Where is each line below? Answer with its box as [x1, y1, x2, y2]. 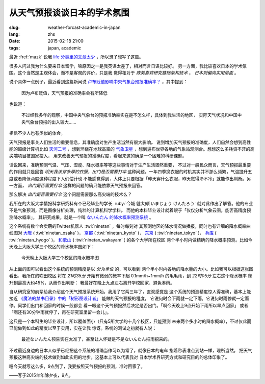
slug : [9, 24, 20, 30]
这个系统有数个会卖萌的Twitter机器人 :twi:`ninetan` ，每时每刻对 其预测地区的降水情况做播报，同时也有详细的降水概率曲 [9, 223, 251, 229]
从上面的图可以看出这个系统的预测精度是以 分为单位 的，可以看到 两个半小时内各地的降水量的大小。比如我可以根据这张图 [9, 266, 254, 272]
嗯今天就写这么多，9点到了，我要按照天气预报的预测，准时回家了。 [9, 363, 145, 369]
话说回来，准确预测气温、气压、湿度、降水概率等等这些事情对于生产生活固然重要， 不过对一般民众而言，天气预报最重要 [9, 162, 251, 168]
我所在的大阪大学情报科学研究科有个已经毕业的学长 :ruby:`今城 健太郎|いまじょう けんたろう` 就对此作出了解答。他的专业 [9, 200, 253, 206]
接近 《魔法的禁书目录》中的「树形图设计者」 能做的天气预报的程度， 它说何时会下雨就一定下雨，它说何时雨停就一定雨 [9, 295, 249, 301]
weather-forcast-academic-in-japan [48, 24, 121, 30]
